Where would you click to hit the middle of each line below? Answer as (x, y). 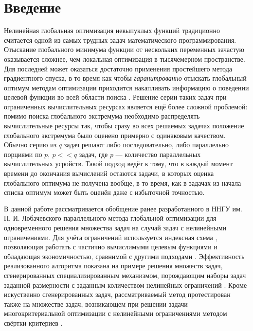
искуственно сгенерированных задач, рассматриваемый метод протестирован (117, 294)
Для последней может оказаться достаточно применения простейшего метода (118, 68)
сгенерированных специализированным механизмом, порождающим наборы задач (125, 275)
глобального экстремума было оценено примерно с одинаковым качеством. (115, 135)
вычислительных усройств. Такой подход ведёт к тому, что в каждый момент (118, 164)
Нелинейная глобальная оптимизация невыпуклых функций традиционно (112, 30)
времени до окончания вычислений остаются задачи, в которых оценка (109, 173)
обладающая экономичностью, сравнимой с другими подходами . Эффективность (124, 256)
